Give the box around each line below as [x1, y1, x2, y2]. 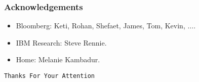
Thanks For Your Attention [4, 72, 95, 79]
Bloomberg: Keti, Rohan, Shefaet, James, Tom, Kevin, [16, 20, 185, 31]
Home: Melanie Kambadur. [16, 54, 100, 65]
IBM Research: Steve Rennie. [16, 37, 107, 48]
